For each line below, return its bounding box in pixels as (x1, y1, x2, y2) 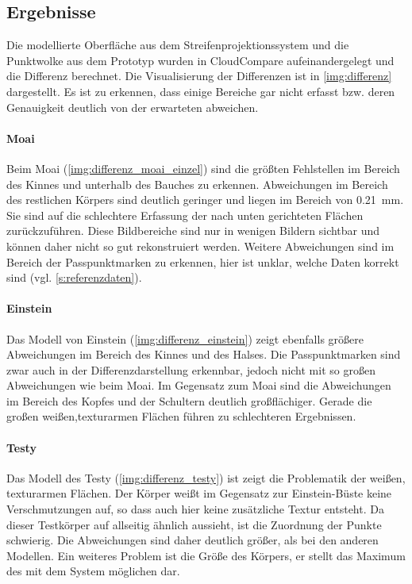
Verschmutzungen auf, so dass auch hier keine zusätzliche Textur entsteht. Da (6, 501, 384, 517)
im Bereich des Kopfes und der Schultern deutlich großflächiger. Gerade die (6, 392, 372, 409)
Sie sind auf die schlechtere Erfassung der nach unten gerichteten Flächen (6, 206, 364, 223)
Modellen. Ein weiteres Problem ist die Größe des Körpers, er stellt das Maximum (6, 547, 406, 563)
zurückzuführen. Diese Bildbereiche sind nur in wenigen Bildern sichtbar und (6, 222, 380, 239)
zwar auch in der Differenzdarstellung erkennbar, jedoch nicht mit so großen (6, 361, 375, 378)
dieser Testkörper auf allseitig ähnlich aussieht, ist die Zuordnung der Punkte (6, 516, 382, 532)
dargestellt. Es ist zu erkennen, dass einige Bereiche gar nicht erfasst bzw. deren (6, 83, 395, 99)
